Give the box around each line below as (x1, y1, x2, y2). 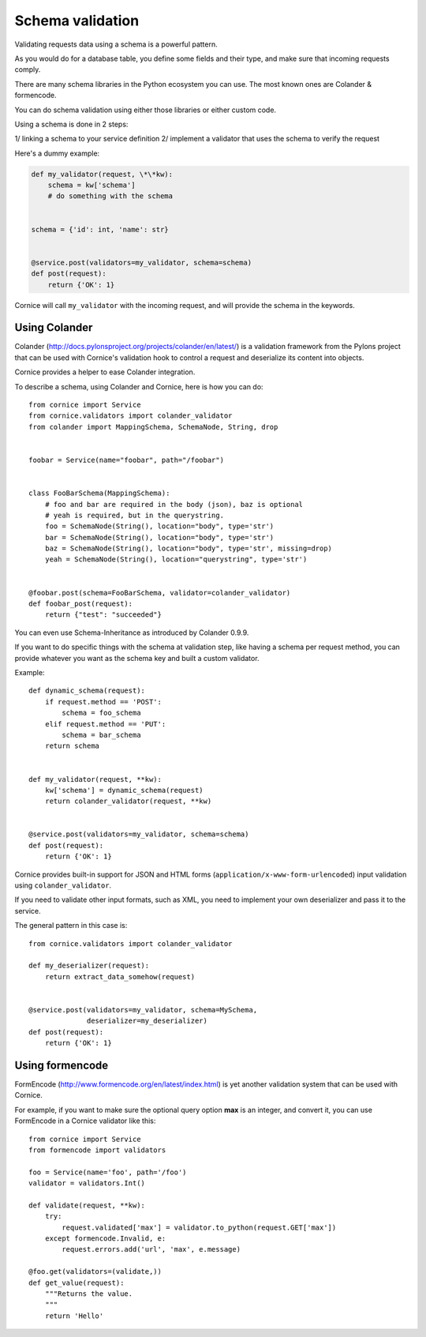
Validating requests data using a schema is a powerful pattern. (14, 39, 219, 49)
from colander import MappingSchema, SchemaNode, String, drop (28, 423, 278, 431)
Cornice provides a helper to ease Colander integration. (14, 367, 196, 377)
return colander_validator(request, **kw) (44, 797, 212, 806)
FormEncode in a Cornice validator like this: (14, 1116, 156, 1125)
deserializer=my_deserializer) (87, 1016, 208, 1026)
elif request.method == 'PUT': (44, 719, 166, 728)
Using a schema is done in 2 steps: (14, 119, 129, 129)
